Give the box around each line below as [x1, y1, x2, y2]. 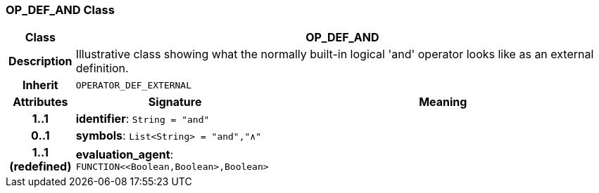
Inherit [22, 78, 58, 93]
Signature [148, 95, 202, 109]
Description [8, 54, 72, 69]
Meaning [419, 95, 467, 109]
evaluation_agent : [75, 147, 174, 161]
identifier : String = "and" [75, 112, 210, 126]
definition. [75, 61, 129, 76]
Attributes [13, 95, 68, 109]
